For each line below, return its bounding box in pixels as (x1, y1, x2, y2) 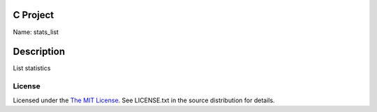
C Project (13, 9, 54, 21)
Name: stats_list (13, 28, 59, 36)
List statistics (13, 64, 51, 72)
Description (13, 46, 66, 58)
